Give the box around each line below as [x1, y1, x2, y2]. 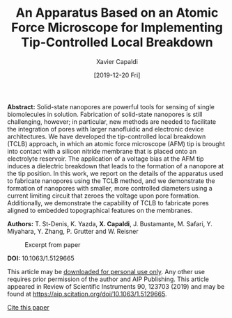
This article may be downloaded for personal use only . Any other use [7, 267, 206, 276]
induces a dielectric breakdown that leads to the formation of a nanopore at [7, 161, 224, 170]
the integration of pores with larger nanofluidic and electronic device [7, 125, 204, 133]
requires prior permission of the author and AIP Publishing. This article [7, 275, 209, 283]
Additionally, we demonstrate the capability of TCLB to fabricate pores [7, 198, 209, 207]
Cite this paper [7, 303, 50, 311]
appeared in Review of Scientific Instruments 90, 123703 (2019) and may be [7, 282, 225, 290]
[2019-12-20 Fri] [93, 71, 141, 79]
